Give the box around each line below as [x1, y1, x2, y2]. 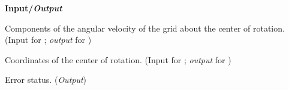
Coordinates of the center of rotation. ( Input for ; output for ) [5, 53, 231, 66]
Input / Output [5, 2, 62, 14]
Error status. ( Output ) [5, 73, 87, 86]
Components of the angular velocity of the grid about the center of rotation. [5, 21, 285, 34]
